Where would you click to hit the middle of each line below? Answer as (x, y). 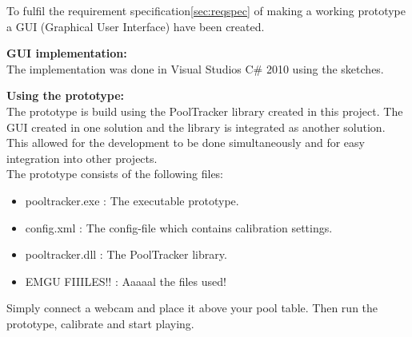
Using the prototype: (65, 95)
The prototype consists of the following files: (115, 174)
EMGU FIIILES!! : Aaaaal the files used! (126, 281)
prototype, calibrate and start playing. (100, 323)
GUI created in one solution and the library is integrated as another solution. (196, 127)
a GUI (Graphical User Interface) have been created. (136, 26)
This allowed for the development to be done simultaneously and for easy (186, 143)
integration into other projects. (82, 158)
